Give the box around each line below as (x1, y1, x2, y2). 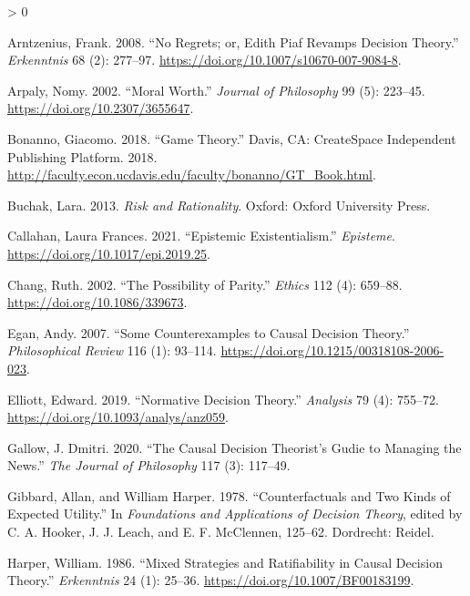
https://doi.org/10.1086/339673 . (7, 293, 188, 312)
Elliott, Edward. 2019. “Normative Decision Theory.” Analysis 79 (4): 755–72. (7, 389, 440, 408)
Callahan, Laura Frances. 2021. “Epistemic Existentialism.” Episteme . (7, 226, 395, 245)
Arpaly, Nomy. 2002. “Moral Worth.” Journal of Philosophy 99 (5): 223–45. (7, 80, 425, 99)
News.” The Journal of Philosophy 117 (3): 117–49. (7, 456, 291, 475)
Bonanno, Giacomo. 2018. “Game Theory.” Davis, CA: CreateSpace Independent (7, 128, 456, 148)
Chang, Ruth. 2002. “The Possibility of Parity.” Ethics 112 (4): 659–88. (7, 274, 403, 293)
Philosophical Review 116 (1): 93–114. (7, 341, 217, 360)
